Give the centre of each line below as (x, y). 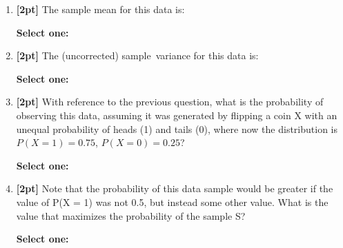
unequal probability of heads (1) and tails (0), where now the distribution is (177, 128)
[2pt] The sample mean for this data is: (100, 9)
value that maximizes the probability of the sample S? (131, 215)
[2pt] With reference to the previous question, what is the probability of (170, 102)
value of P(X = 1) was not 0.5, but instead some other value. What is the (172, 201)
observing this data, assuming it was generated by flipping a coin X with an (177, 115)
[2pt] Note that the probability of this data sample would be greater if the (175, 188)
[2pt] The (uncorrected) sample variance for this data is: (137, 55)
